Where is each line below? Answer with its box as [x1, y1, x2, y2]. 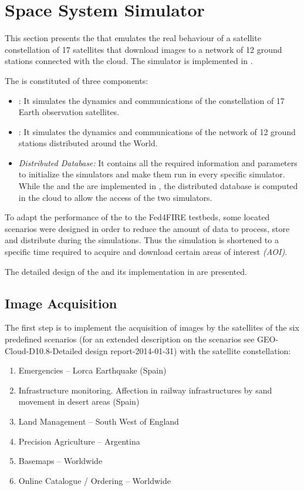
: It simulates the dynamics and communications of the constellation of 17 [18, 94, 285, 106]
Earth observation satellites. [18, 106, 120, 118]
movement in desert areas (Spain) [18, 395, 140, 408]
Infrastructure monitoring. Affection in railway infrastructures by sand [18, 384, 272, 396]
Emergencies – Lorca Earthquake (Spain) [18, 364, 167, 376]
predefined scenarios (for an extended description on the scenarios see [5, 333, 255, 345]
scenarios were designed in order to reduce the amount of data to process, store [5, 222, 290, 234]
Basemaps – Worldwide [18, 455, 103, 467]
